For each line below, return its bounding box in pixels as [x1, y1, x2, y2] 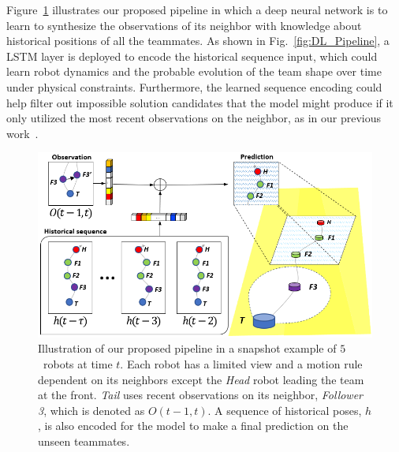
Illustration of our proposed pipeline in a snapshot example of [38, 340, 337, 357]
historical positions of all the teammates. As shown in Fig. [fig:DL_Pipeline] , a [6, 32, 390, 49]
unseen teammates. [38, 433, 130, 450]
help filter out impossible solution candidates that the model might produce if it [6, 94, 393, 110]
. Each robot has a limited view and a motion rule [120, 356, 363, 372]
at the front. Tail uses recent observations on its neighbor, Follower [38, 387, 364, 403]
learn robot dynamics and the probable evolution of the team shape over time [6, 63, 382, 80]
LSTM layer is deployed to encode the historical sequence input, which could [6, 47, 378, 64]
